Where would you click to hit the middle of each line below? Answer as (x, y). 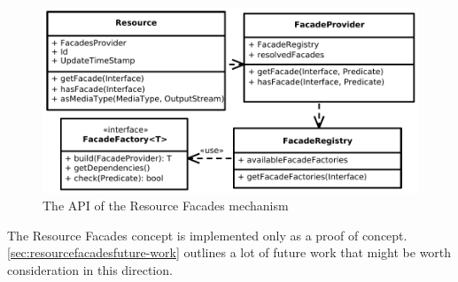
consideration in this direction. (90, 270)
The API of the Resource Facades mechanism (166, 206)
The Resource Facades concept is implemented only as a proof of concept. (207, 235)
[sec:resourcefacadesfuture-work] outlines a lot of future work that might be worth (229, 252)
